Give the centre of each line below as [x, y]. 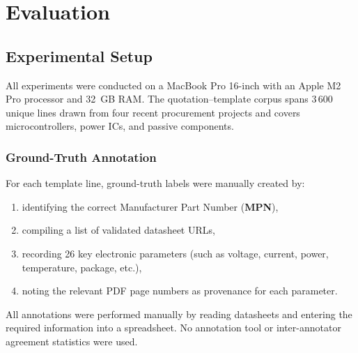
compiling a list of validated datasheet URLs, [118, 230]
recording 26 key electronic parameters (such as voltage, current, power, [175, 253]
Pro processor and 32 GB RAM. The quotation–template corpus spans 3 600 [169, 99]
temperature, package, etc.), [82, 267]
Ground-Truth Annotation [81, 157]
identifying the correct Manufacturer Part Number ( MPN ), [150, 206]
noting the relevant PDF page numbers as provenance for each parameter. [180, 291]
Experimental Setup [79, 55]
